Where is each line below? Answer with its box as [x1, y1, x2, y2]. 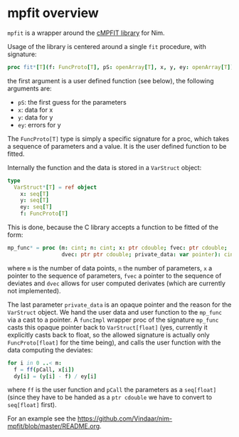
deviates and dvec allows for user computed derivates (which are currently [7, 279, 226, 288]
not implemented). [7, 286, 61, 295]
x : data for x [17, 105, 53, 114]
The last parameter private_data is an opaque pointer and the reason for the [7, 300, 232, 309]
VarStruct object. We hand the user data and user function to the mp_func [7, 307, 223, 316]
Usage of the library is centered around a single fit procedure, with [7, 42, 206, 51]
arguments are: [7, 84, 52, 93]
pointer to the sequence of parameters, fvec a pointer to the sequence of [7, 271, 222, 280]
